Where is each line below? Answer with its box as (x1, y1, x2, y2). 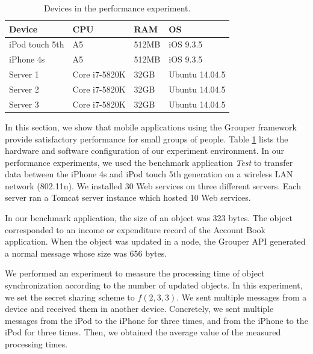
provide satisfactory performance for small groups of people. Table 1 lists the (5, 132, 288, 145)
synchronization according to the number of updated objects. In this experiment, (5, 279, 303, 291)
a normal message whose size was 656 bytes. (5, 246, 167, 259)
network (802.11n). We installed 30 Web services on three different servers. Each (5, 179, 301, 192)
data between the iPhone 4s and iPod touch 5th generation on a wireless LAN (5, 168, 293, 180)
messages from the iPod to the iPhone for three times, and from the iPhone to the (5, 314, 308, 326)
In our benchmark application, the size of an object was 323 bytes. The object (5, 212, 293, 224)
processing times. (5, 338, 68, 350)
